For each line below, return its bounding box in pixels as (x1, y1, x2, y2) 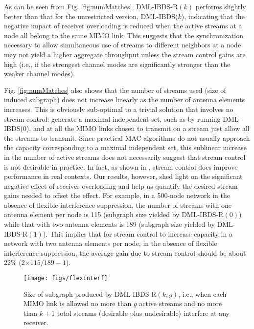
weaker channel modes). (4, 68, 75, 79)
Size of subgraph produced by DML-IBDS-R (23, 288, 157, 299)
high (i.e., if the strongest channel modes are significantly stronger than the (4, 59, 231, 69)
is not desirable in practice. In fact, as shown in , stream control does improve (4, 161, 238, 172)
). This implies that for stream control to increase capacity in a (43, 228, 232, 239)
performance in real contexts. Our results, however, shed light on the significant (4, 171, 243, 181)
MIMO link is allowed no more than (23, 298, 132, 308)
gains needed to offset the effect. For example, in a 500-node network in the (4, 190, 230, 200)
